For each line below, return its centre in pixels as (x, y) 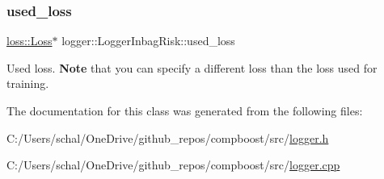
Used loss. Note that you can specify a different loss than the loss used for (192, 67)
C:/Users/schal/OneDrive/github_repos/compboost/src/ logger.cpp (173, 165)
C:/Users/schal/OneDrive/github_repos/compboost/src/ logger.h (168, 137)
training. (28, 83)
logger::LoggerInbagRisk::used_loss (148, 41)
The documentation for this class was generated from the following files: (185, 110)
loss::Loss (30, 41)
